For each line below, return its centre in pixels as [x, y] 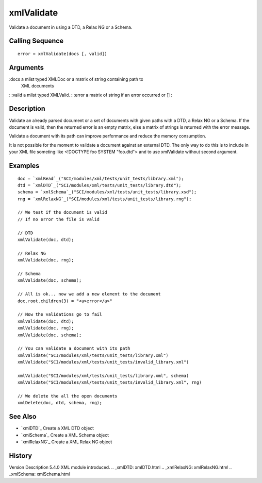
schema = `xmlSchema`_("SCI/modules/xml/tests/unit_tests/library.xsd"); [107, 192]
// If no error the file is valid [58, 219]
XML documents [38, 86]
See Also [23, 417]
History [21, 456]
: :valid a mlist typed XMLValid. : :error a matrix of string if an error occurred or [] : [90, 95]
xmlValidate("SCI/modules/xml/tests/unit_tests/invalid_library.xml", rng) [110, 382]
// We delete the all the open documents [67, 396]
